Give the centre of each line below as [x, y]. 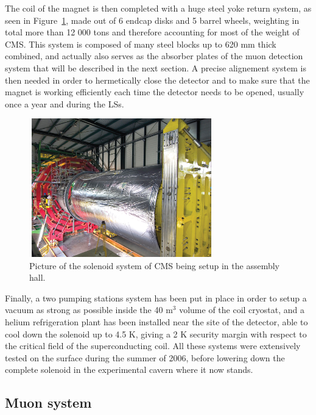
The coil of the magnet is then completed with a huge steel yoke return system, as [158, 8]
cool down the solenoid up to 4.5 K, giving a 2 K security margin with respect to [156, 334]
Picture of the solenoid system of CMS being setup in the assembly [154, 265]
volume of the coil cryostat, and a [242, 310]
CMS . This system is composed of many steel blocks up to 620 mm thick [141, 44]
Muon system [48, 402]
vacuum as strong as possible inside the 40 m [89, 310]
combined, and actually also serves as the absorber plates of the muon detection [154, 56]
